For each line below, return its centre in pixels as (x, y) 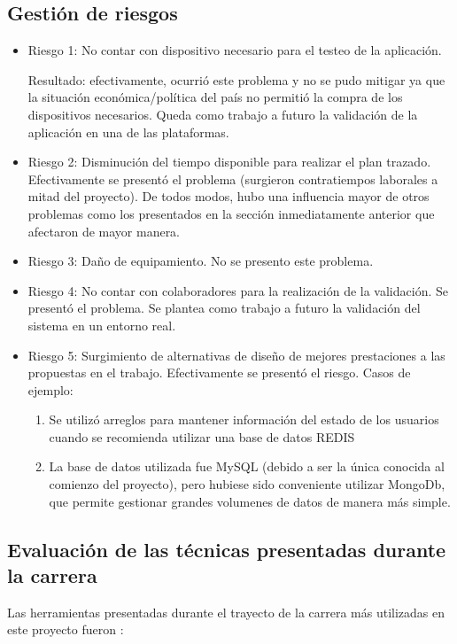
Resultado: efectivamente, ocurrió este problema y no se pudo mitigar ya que (236, 79)
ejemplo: (50, 389)
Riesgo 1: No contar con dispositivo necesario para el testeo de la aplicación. (235, 50)
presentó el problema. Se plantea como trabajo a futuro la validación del (224, 308)
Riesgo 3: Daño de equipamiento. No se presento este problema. (201, 261)
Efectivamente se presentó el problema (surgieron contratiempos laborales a (233, 178)
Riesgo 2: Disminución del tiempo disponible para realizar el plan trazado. (229, 162)
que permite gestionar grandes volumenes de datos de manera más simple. (250, 501)
